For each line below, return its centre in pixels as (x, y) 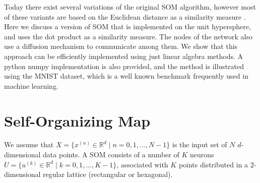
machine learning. (31, 85)
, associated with (142, 164)
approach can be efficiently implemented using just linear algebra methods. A (124, 56)
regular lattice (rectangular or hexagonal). (108, 174)
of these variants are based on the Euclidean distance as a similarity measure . (125, 16)
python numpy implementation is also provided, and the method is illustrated (124, 66)
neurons (202, 155)
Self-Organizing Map (77, 120)
